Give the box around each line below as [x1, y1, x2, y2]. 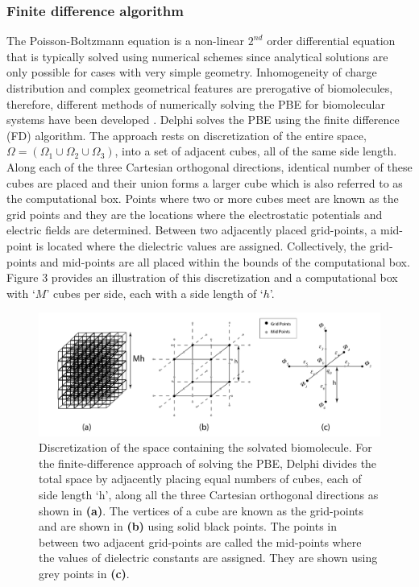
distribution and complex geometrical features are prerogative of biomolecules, [6, 80, 393, 96]
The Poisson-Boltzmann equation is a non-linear [6, 32, 245, 49]
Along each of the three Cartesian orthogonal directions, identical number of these [6, 158, 413, 175]
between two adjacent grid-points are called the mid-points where [39, 533, 362, 550]
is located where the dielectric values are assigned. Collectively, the [35, 237, 367, 254]
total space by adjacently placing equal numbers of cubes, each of [39, 470, 362, 487]
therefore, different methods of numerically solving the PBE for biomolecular [6, 95, 385, 112]
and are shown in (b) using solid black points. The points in [39, 518, 337, 535]
